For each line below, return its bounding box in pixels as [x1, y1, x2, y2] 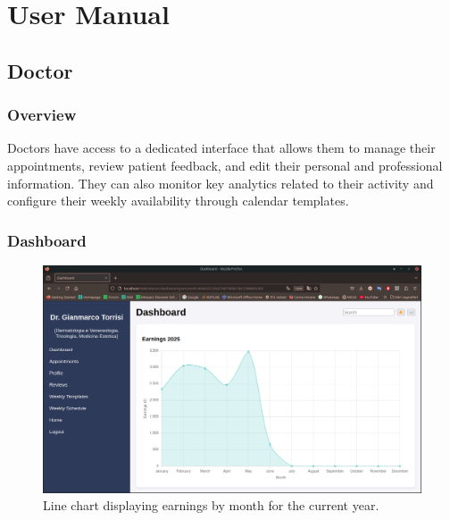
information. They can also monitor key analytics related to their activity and [7, 173, 434, 192]
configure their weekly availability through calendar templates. [7, 191, 349, 210]
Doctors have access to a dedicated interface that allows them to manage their [7, 138, 436, 157]
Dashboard [7, 229, 87, 251]
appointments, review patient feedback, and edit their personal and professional [7, 155, 443, 174]
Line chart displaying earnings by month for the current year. [43, 496, 379, 515]
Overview [7, 104, 77, 126]
